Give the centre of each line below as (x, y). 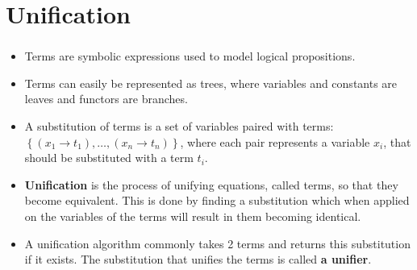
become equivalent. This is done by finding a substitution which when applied (217, 200)
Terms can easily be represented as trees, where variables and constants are (211, 83)
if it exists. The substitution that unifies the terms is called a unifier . (198, 259)
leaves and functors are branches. (106, 99)
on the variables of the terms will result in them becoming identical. (193, 216)
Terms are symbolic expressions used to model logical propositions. (190, 56)
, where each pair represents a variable (275, 141)
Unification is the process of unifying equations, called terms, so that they (211, 184)
